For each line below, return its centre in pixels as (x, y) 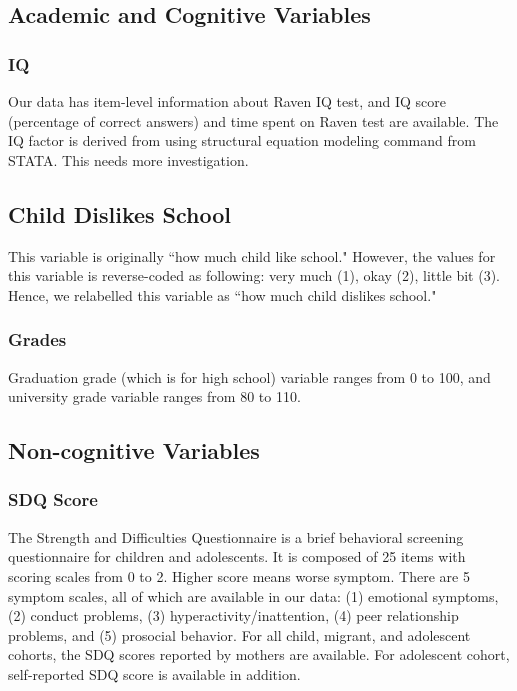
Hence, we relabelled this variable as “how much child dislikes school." (222, 294)
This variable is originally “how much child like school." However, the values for (252, 255)
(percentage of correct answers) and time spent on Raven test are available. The (253, 120)
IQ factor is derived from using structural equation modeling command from (242, 140)
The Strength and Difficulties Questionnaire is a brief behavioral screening (236, 536)
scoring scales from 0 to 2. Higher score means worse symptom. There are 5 (239, 575)
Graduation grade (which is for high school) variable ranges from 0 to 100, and (249, 376)
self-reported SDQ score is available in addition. (154, 673)
